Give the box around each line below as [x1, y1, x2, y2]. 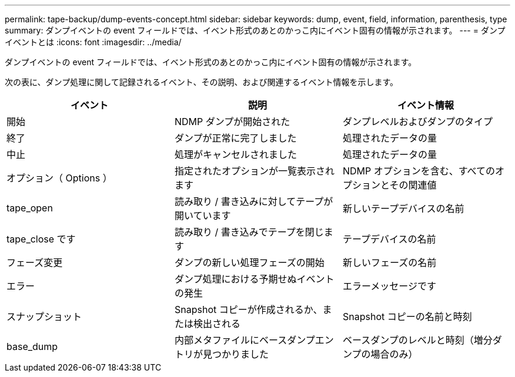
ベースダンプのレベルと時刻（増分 [342, 334, 493, 346]
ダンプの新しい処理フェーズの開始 [174, 257, 325, 268]
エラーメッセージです [342, 280, 437, 292]
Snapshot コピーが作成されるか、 [174, 304, 323, 315]
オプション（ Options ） [6, 172, 112, 184]
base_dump [6, 341, 58, 352]
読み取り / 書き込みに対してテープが [174, 196, 333, 207]
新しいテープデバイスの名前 [342, 203, 464, 214]
